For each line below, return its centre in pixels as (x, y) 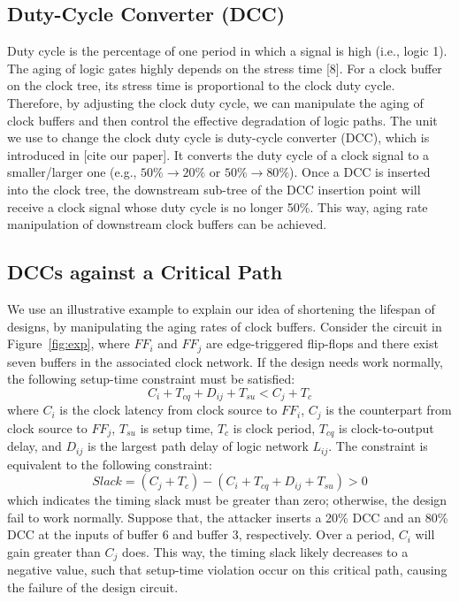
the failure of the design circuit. (93, 587)
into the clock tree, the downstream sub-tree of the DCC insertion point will (214, 189)
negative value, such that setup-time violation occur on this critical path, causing (227, 570)
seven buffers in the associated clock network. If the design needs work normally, (225, 361)
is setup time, (177, 427)
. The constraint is (378, 446)
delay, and (34, 446)
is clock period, (274, 427)
